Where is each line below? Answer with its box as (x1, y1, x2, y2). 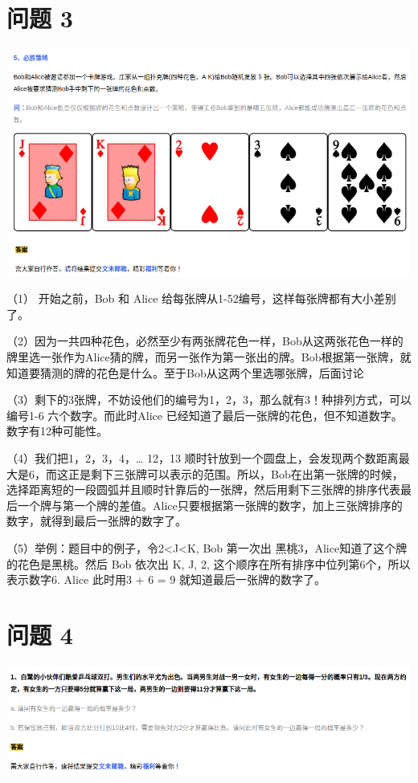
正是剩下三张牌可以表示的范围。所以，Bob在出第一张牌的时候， (68, 465, 404, 482)
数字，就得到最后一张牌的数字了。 (6, 512, 186, 529)
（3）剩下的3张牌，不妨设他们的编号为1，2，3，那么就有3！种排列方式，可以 (6, 391, 412, 408)
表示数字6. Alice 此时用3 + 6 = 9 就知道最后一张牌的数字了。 (6, 571, 326, 588)
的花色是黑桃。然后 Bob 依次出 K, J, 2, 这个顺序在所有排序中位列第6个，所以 (6, 555, 411, 572)
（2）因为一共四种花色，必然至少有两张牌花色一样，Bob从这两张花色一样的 (6, 332, 404, 349)
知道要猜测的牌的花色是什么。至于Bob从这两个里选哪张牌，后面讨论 (6, 364, 364, 381)
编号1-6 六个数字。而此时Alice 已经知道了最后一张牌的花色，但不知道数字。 (6, 406, 403, 423)
